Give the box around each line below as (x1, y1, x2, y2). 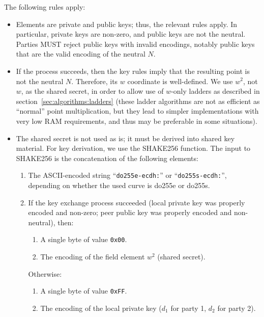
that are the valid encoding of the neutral (16, 48, 145, 59)
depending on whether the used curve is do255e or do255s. (28, 179, 210, 190)
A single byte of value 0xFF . (40, 285, 127, 296)
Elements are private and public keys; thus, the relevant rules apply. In (16, 18, 238, 29)
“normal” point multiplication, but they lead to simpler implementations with (16, 105, 259, 116)
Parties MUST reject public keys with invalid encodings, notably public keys (16, 38, 255, 49)
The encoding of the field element (40, 251, 145, 261)
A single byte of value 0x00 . (40, 234, 127, 245)
